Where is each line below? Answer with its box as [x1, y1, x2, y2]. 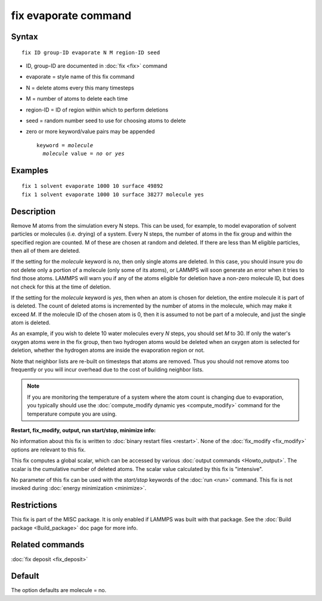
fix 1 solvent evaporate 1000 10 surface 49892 [21, 182, 163, 190]
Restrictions [11, 500, 58, 510]
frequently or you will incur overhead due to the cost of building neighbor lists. [11, 366, 204, 373]
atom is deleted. [11, 319, 51, 326]
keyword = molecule [36, 142, 94, 148]
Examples [11, 165, 49, 175]
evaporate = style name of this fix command [26, 73, 135, 80]
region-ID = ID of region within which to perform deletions [26, 106, 169, 113]
